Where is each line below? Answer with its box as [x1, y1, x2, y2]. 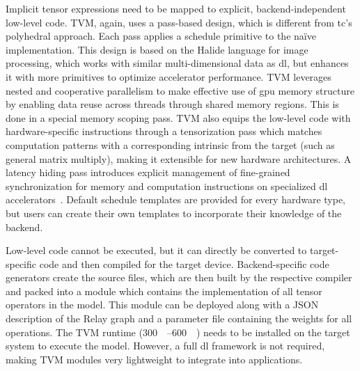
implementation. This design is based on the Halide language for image [6, 42, 308, 56]
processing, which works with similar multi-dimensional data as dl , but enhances [6, 56, 349, 70]
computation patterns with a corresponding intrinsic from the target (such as [6, 137, 335, 152]
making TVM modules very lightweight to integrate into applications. [6, 352, 303, 366]
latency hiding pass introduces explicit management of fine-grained [6, 165, 290, 180]
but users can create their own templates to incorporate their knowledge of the [6, 205, 342, 220]
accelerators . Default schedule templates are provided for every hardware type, [6, 192, 346, 207]
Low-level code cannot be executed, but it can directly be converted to [6, 243, 307, 258]
